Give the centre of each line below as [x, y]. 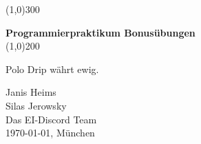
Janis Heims [31, 92]
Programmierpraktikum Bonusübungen [100, 32]
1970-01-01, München [50, 133]
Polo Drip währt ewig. [52, 69]
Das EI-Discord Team [51, 119]
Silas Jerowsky [36, 105]
